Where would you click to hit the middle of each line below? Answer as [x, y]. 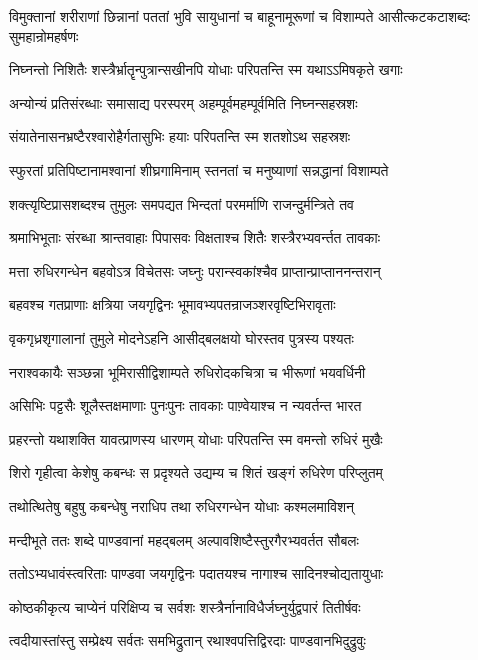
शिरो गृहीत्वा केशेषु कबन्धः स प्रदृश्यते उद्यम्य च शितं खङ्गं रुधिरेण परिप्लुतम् [196, 472]
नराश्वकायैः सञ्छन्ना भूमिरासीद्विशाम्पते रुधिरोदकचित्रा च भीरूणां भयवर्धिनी [187, 371]
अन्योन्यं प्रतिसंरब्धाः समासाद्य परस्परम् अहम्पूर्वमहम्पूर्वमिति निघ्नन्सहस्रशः [183, 102]
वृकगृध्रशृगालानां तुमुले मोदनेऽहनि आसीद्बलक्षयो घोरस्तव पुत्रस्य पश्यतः [181, 337]
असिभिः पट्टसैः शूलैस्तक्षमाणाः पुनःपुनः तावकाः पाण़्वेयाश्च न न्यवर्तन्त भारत [185, 405]
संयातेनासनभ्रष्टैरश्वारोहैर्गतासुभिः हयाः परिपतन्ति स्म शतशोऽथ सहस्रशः [180, 136]
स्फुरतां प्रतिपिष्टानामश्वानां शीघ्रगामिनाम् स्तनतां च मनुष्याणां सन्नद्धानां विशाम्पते [199, 169]
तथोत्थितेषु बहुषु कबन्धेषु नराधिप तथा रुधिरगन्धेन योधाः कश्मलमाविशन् [182, 505]
